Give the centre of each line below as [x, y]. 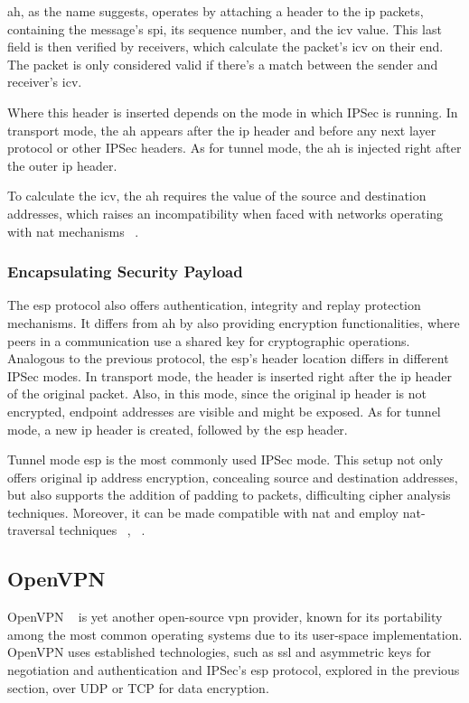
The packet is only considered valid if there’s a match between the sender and [223, 64]
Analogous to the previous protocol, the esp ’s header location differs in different [228, 358]
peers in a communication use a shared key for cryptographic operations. [209, 340]
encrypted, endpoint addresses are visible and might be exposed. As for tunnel [224, 411]
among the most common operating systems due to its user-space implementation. [235, 634]
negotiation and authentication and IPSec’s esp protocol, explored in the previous [234, 670]
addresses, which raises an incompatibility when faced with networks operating [225, 213]
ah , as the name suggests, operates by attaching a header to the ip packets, [216, 11]
